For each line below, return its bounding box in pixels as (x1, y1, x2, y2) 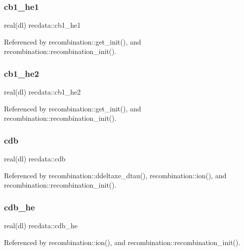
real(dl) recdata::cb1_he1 (4, 20, 81, 30)
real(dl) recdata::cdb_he (4, 220, 78, 231)
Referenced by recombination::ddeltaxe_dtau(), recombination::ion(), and (4, 170, 227, 180)
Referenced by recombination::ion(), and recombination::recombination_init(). (4, 237, 241, 247)
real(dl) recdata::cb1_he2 (4, 87, 81, 97)
